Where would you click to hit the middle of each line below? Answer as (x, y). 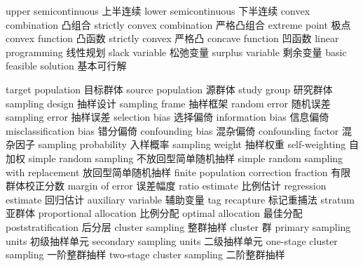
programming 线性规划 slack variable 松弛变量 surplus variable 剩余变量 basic (176, 52)
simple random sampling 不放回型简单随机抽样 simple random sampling (186, 158)
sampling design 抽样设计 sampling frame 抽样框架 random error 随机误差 (168, 103)
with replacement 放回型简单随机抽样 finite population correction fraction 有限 (178, 172)
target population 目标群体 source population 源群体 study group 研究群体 (169, 89)
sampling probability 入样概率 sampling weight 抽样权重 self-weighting (192, 144)
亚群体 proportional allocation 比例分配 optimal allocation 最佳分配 (154, 213)
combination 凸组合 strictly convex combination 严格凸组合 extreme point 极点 (178, 24)
